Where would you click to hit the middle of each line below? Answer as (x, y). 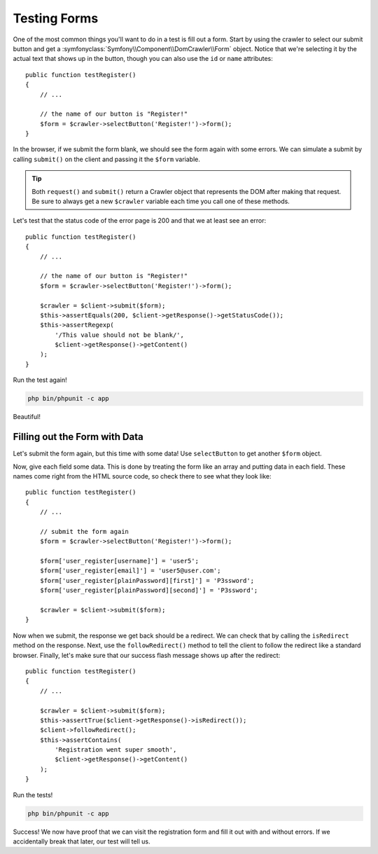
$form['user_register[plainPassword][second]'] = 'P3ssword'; (149, 591)
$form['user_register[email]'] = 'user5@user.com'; (130, 571)
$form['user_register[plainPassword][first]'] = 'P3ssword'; (147, 580)
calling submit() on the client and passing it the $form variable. (107, 159)
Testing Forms (56, 18)
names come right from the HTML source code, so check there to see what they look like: (142, 476)
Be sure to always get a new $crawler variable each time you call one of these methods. (161, 201)
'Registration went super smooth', (116, 750)
